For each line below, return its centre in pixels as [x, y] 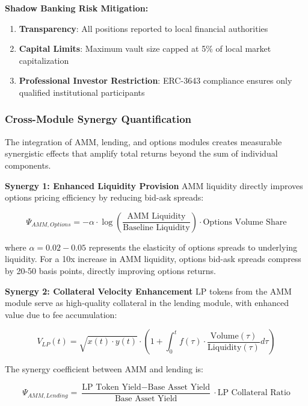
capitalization [44, 60]
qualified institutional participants [82, 92]
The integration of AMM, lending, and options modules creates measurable [143, 141]
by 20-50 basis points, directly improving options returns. [110, 270]
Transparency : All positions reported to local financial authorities [143, 28]
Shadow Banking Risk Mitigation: [77, 8]
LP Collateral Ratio [254, 393]
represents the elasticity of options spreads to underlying [193, 247]
